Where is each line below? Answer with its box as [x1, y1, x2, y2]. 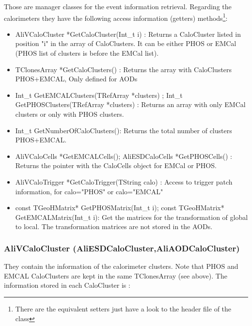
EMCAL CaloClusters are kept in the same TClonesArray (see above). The [4, 270, 227, 280]
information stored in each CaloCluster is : [4, 280, 130, 290]
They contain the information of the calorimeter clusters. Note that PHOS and [4, 261, 238, 271]
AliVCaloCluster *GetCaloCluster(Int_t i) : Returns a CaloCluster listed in [15, 29, 241, 39]
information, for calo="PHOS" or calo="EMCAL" [15, 186, 163, 196]
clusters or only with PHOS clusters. [15, 109, 124, 119]
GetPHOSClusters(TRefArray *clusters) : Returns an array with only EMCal [15, 99, 246, 109]
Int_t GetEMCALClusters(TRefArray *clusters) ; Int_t [15, 90, 183, 100]
